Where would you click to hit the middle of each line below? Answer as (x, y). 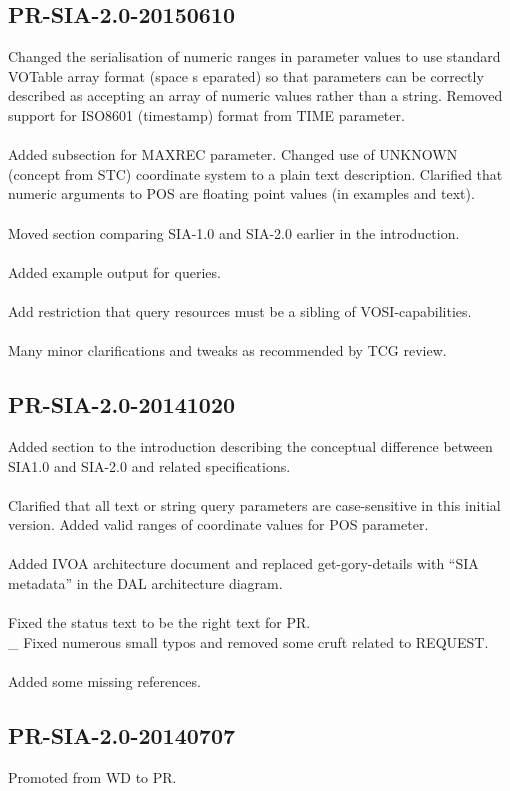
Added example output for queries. (114, 271)
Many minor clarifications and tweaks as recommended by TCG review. (227, 350)
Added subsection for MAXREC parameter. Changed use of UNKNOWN (233, 154)
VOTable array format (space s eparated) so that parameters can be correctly (246, 75)
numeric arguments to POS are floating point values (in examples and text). (241, 193)
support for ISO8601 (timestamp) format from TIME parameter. (206, 114)
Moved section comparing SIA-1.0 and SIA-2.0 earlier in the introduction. (234, 232)
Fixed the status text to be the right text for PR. (159, 622)
